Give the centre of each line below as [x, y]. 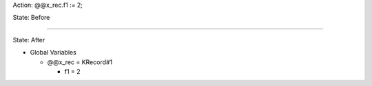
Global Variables [53, 53]
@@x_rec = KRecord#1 [80, 62]
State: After [29, 40]
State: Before [31, 18]
